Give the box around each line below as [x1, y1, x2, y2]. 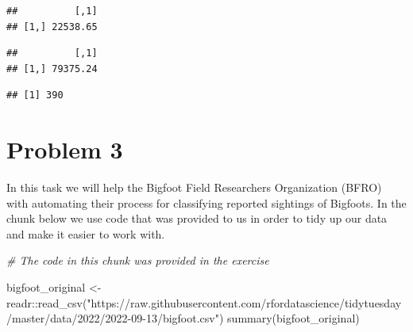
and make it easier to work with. [6, 225, 165, 242]
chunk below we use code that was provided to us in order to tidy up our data [6, 210, 388, 227]
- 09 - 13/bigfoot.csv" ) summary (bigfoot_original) [127, 310, 360, 326]
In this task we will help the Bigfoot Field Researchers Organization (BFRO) [6, 179, 382, 196]
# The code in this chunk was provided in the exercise [6, 252, 269, 269]
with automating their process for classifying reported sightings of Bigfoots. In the [6, 194, 407, 211]
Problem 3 [6, 133, 123, 166]
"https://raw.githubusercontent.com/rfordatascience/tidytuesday [87, 294, 402, 311]
